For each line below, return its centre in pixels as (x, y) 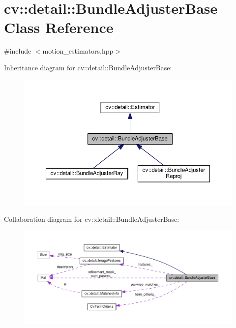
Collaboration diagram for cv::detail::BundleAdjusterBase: (92, 219)
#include (18, 51)
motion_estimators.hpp (78, 51)
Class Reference (59, 27)
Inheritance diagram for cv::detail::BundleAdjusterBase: (88, 67)
